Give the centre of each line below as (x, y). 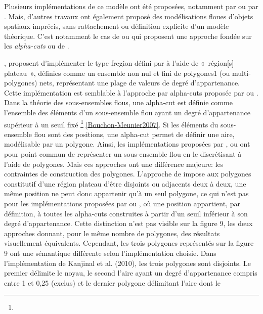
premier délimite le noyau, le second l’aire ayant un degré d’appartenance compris (131, 273)
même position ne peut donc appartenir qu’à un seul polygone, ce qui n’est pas (126, 193)
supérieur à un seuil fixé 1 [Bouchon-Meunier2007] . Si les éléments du (111, 123)
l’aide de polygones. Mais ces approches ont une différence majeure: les (114, 164)
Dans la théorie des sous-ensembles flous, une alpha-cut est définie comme (118, 102)
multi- (241, 73)
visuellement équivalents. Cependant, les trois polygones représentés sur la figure (129, 243)
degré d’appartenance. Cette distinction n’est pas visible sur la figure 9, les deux (128, 223)
